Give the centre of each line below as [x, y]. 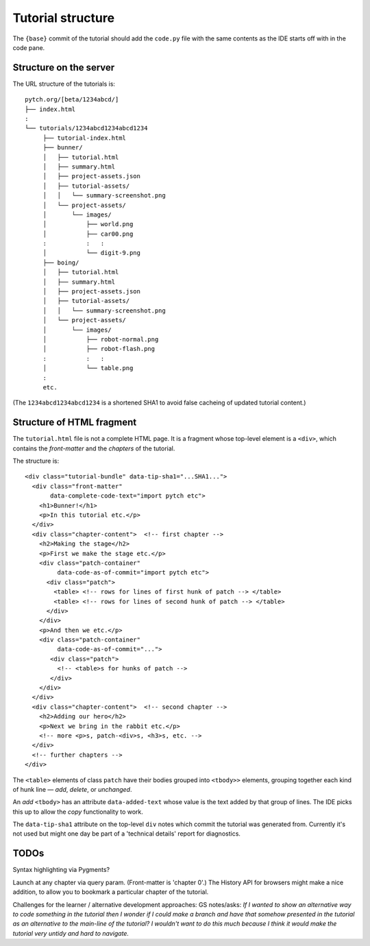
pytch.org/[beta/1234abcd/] [72, 100]
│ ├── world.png [88, 224]
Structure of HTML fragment [75, 423]
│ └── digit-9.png [91, 253]
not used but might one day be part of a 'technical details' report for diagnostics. [127, 834]
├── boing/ [61, 263]
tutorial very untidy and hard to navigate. [71, 933]
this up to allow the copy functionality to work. [78, 812]
